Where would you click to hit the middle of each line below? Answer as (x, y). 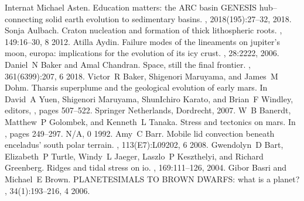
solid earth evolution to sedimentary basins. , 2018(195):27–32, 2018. (168, 18)
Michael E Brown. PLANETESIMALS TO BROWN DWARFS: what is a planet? (152, 179)
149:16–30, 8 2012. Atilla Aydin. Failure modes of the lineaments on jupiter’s (142, 41)
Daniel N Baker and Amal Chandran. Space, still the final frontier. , (128, 64)
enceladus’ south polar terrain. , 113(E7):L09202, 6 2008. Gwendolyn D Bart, (144, 145)
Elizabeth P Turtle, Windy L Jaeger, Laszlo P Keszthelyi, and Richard (134, 156)
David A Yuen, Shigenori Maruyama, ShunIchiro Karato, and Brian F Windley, (149, 98)
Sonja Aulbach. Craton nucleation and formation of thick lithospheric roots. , (144, 30)
